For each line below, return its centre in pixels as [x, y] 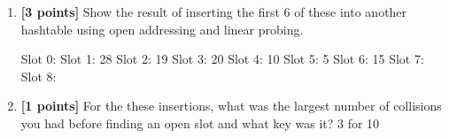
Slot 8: [39, 76]
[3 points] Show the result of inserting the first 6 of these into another [214, 11]
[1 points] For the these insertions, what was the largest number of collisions [231, 106]
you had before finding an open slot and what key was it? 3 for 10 [200, 123]
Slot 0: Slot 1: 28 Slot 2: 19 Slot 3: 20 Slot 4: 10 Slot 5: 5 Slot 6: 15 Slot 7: [222, 59]
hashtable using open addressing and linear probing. [162, 29]
